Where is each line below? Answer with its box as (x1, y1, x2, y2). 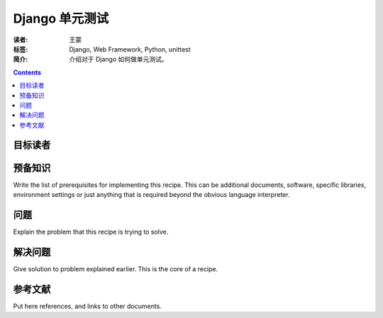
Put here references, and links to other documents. (13, 302, 162, 310)
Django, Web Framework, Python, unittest (69, 45, 191, 53)
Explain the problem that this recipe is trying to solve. (13, 227, 169, 236)
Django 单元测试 (13, 11, 109, 26)
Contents (13, 68, 42, 76)
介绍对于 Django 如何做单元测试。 (69, 55, 168, 64)
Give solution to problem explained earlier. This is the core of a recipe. (13, 264, 218, 273)
